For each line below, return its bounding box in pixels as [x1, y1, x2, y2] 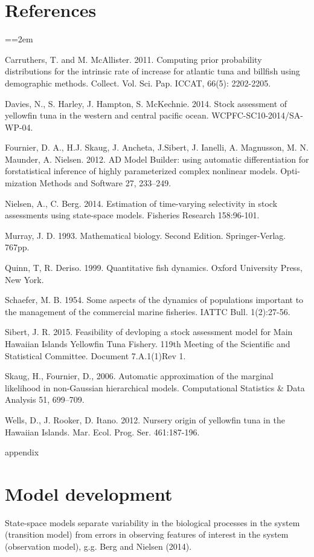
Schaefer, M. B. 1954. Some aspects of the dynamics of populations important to [5, 293, 304, 306]
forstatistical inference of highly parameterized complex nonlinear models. [5, 164, 278, 177]
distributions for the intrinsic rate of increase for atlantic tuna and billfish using [5, 65, 300, 77]
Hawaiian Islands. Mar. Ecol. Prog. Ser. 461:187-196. [5, 425, 200, 438]
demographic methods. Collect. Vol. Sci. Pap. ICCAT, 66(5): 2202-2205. [5, 76, 271, 89]
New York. [5, 273, 44, 285]
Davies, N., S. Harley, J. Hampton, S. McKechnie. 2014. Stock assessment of [5, 97, 287, 109]
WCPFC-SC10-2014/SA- [211, 109, 304, 122]
